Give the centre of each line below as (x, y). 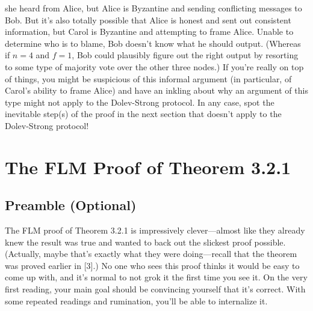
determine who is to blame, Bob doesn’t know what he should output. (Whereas (153, 43)
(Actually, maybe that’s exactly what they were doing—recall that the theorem (151, 254)
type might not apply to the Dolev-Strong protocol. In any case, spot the (140, 102)
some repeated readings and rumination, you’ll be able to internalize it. (136, 300)
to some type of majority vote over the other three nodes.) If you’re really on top (154, 66)
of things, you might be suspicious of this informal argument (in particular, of (148, 78)
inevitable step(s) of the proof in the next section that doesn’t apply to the (143, 114)
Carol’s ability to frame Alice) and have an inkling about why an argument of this (156, 90)
